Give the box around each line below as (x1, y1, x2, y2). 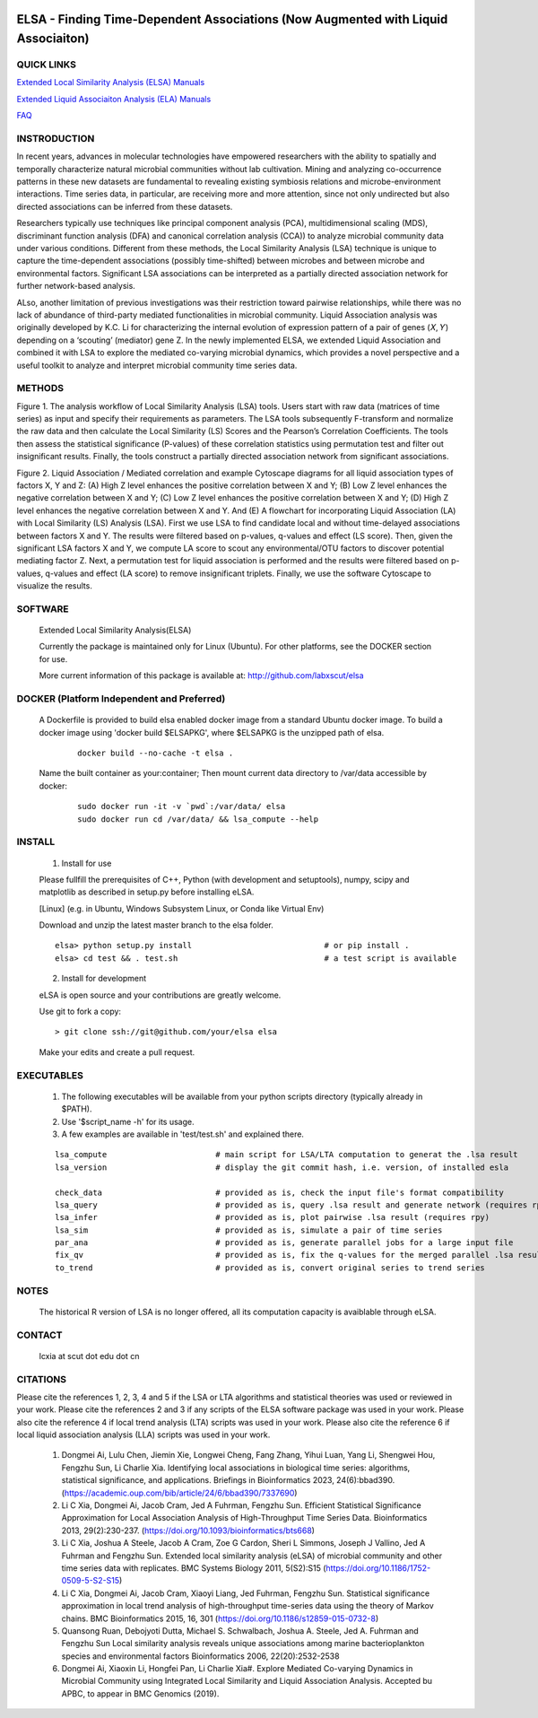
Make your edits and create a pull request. (39, 1046, 195, 1058)
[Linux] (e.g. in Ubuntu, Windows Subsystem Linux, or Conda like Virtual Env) (39, 903, 325, 914)
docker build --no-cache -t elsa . (77, 748, 234, 758)
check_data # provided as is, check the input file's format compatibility (55, 1187, 504, 1198)
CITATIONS (16, 1373, 67, 1385)
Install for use (61, 858, 112, 868)
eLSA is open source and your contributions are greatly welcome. (39, 990, 282, 1000)
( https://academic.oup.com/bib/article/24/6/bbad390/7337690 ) (61, 1487, 298, 1498)
